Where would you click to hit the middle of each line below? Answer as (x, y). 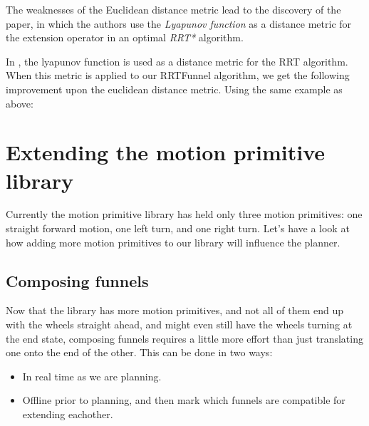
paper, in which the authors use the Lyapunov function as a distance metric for (179, 23)
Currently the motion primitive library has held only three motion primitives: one (184, 214)
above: (20, 103)
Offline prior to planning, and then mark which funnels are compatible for (184, 400)
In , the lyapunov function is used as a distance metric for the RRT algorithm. (177, 61)
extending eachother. (68, 414)
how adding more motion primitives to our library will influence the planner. (173, 242)
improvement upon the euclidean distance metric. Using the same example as (174, 89)
